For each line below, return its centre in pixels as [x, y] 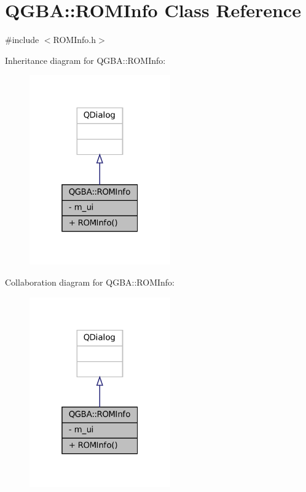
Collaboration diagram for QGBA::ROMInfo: [90, 282]
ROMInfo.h [75, 40]
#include [22, 40]
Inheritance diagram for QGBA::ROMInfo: [85, 60]
